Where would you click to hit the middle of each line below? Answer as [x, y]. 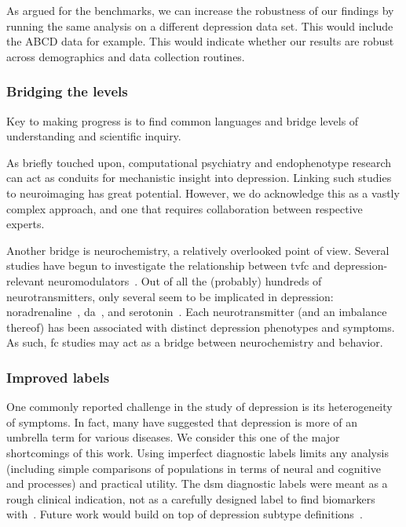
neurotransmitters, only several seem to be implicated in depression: [170, 296]
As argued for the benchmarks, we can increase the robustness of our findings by [200, 10]
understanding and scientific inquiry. [94, 136]
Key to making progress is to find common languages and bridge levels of [183, 120]
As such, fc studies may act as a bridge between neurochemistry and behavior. [195, 342]
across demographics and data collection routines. [126, 56]
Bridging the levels [67, 91]
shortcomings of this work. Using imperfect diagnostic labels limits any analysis [198, 452]
